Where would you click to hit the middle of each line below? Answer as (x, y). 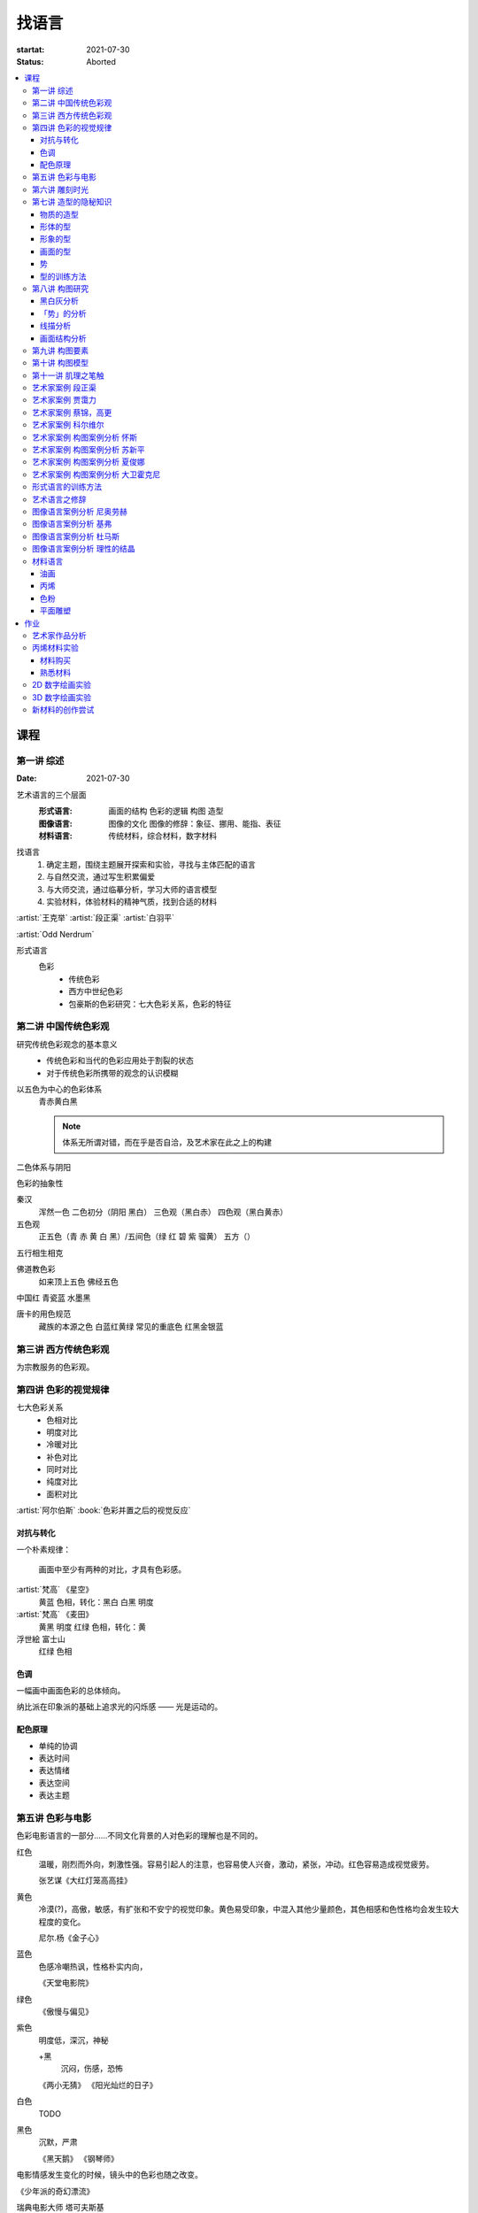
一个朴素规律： (43, 1549)
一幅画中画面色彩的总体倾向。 (71, 1690)
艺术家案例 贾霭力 (64, 400)
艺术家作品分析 (59, 635)
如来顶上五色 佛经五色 (78, 1281)
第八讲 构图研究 (60, 289)
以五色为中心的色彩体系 (59, 1089)
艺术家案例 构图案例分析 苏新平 (89, 450)
